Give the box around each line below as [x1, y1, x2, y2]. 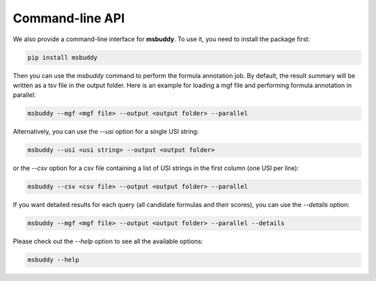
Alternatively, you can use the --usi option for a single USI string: [13, 128, 199, 136]
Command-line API [13, 10, 125, 26]
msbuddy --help [27, 256, 79, 264]
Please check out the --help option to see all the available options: [13, 237, 203, 245]
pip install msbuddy [27, 53, 97, 61]
